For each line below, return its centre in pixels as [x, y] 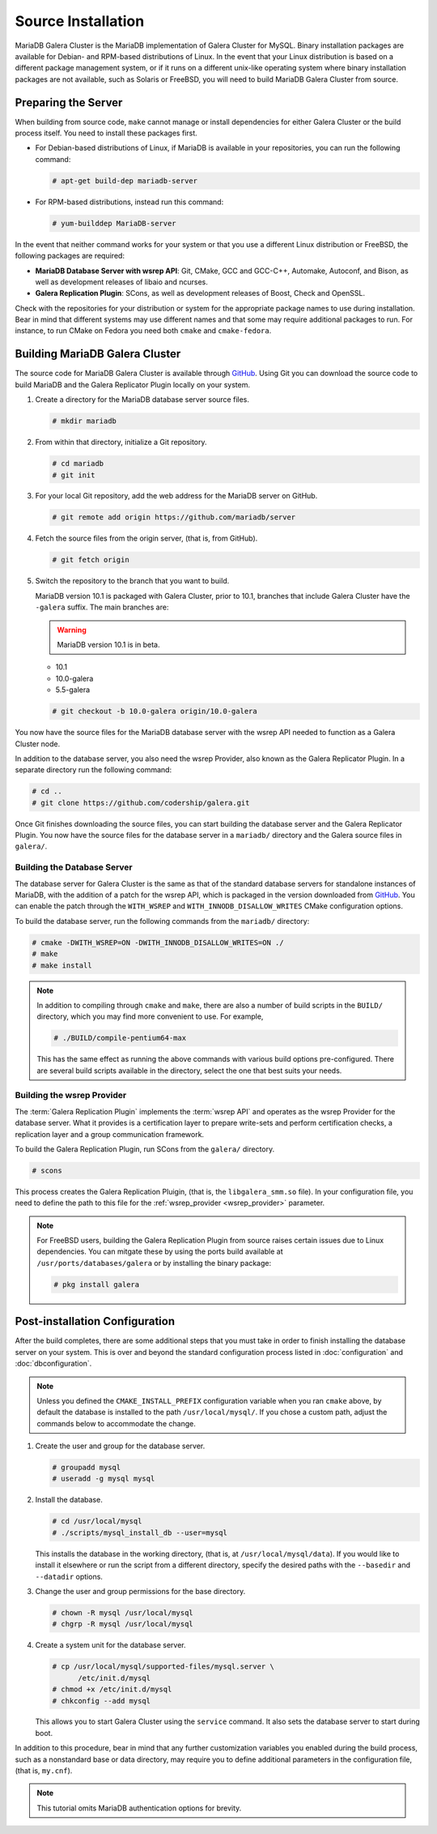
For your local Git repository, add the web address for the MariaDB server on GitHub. [176, 496]
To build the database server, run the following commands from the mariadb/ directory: [162, 921]
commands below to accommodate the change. [116, 1423]
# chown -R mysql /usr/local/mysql [123, 1612]
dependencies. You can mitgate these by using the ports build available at [160, 1251]
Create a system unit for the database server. [110, 1645]
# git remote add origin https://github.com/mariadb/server [174, 517]
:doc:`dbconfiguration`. [53, 1364]
